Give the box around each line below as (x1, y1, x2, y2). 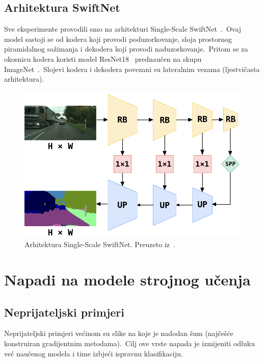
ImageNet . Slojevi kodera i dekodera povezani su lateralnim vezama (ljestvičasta (4, 63, 260, 74)
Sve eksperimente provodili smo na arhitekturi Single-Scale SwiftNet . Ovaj (4, 23, 242, 34)
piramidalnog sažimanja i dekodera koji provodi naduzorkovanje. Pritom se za (4, 43, 248, 54)
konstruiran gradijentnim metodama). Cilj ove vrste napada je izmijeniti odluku (4, 338, 255, 349)
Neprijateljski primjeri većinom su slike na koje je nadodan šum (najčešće (4, 328, 233, 339)
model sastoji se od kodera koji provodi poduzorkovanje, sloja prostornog (4, 33, 232, 44)
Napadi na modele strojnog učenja (4, 269, 251, 290)
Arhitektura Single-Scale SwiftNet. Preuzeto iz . (24, 239, 175, 250)
